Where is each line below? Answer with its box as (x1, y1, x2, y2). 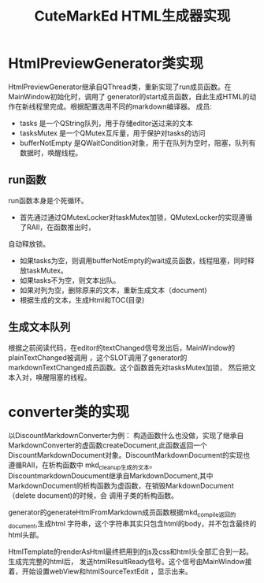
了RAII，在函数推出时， (19, 222, 95, 232)
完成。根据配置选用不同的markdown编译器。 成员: (49, 102, 213, 111)
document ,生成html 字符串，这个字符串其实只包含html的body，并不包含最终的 (8, 519, 257, 530)
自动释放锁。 (8, 239, 50, 248)
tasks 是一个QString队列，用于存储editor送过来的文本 (19, 118, 193, 128)
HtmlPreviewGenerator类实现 (8, 54, 203, 72)
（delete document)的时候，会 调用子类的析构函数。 (8, 491, 179, 500)
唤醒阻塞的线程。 (35, 372, 91, 382)
